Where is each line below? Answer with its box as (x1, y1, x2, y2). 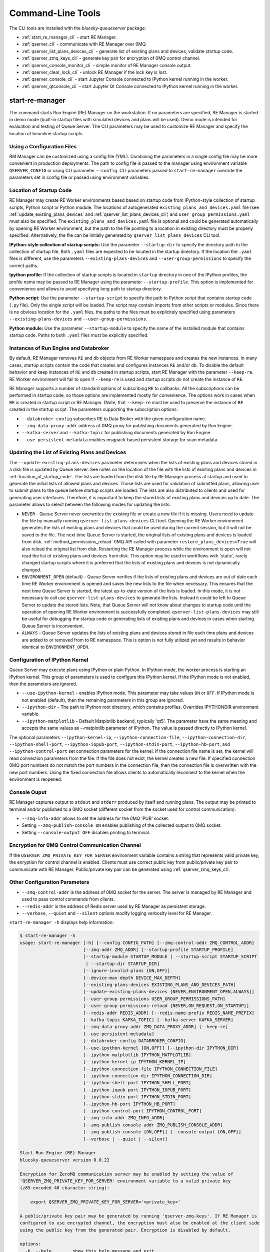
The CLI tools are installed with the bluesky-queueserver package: (9, 25, 146, 31)
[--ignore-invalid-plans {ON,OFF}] (82, 968, 170, 974)
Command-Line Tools (9, 8, 101, 19)
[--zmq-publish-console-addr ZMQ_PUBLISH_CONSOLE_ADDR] (82, 1122, 223, 1128)
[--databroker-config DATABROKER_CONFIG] (82, 1038, 186, 1044)
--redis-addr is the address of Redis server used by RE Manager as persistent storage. (21, 903, 206, 909)
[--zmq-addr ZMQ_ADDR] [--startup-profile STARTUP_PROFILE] (82, 947, 233, 953)
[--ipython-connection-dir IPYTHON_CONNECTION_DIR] (82, 1073, 212, 1079)
